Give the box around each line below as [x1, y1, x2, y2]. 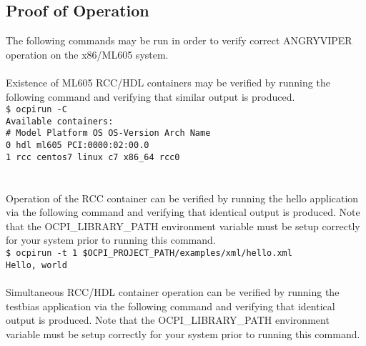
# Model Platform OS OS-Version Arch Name [6, 128, 211, 139]
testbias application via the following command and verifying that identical [6, 298, 335, 313]
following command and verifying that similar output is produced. [6, 89, 295, 104]
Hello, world [6, 259, 67, 270]
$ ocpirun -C [6, 104, 67, 115]
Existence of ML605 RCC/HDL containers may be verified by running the [6, 74, 330, 89]
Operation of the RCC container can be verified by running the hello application [6, 190, 359, 205]
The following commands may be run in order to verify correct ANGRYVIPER [6, 33, 352, 48]
